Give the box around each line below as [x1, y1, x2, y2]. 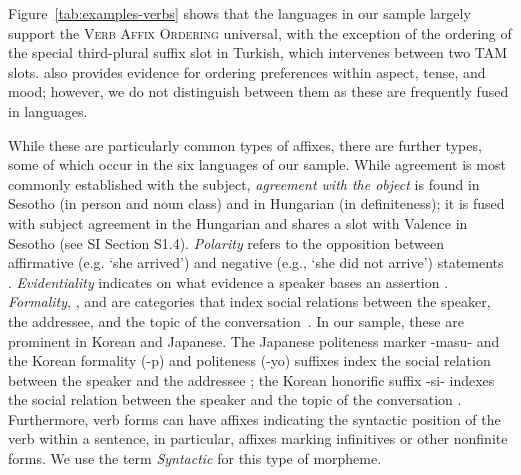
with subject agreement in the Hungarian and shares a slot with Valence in [8, 212, 468, 233]
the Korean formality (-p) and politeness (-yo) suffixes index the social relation [8, 350, 491, 371]
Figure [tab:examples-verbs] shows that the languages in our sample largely [8, 3, 471, 23]
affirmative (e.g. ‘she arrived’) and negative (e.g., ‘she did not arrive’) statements [8, 252, 504, 273]
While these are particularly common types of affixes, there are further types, [8, 134, 482, 155]
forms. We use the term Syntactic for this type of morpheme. [8, 448, 382, 469]
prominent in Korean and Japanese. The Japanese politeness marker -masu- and [8, 330, 500, 351]
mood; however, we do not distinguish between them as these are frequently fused [8, 81, 509, 102]
